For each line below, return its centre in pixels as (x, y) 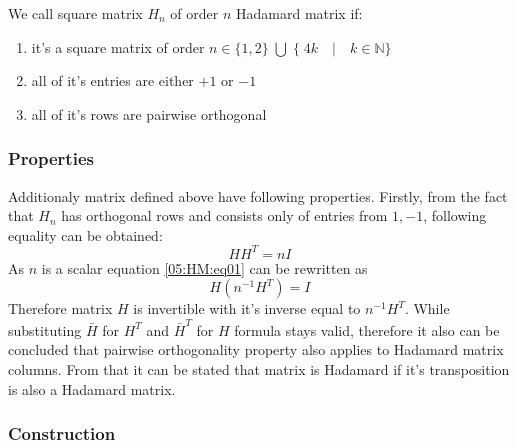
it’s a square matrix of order (118, 46)
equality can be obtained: (85, 234)
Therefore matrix (60, 308)
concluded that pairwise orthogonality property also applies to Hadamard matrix (256, 349)
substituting (45, 329)
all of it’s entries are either (112, 80)
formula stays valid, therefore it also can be (367, 329)
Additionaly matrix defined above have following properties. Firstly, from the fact (258, 195)
